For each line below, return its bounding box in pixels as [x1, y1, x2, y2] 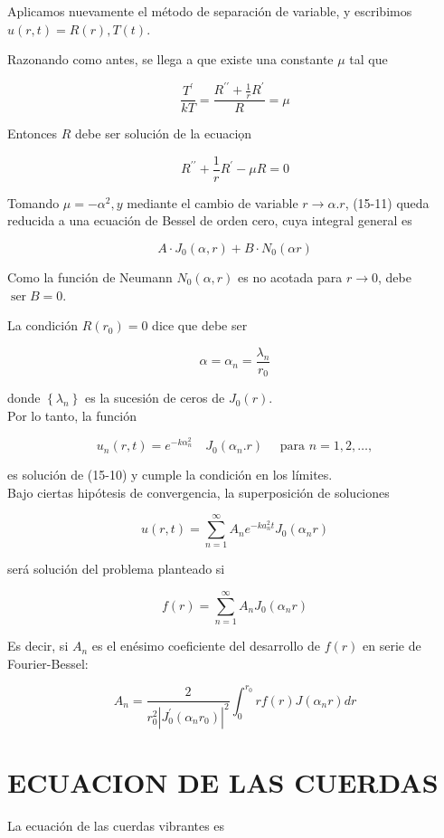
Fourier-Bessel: [7, 653, 89, 672]
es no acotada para [238, 267, 343, 286]
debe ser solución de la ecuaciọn [75, 124, 252, 143]
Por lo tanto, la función [7, 405, 137, 424]
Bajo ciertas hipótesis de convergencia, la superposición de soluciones [7, 482, 390, 501]
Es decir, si [7, 636, 69, 655]
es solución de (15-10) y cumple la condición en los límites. [7, 465, 333, 484]
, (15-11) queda [345, 193, 430, 212]
